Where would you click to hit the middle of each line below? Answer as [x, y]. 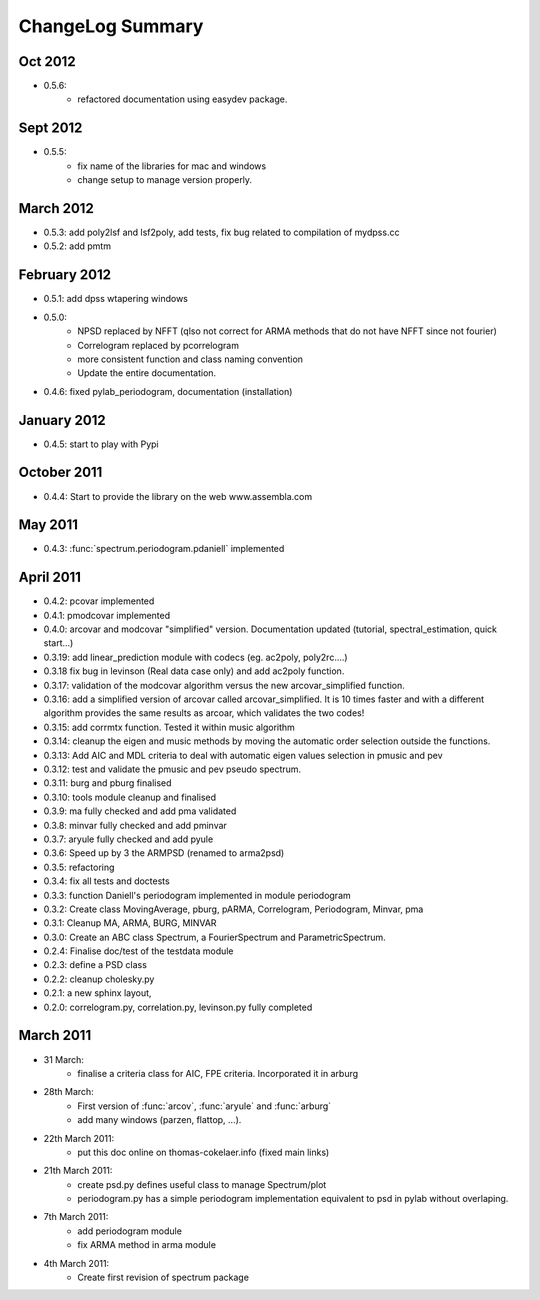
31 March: [64, 1059]
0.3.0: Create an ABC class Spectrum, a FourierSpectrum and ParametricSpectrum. [214, 937]
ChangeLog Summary [111, 26]
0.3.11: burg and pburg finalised [107, 783]
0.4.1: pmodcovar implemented [107, 615]
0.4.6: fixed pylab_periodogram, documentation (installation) [168, 391]
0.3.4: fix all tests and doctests [106, 881]
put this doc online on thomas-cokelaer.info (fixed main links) [203, 1152]
